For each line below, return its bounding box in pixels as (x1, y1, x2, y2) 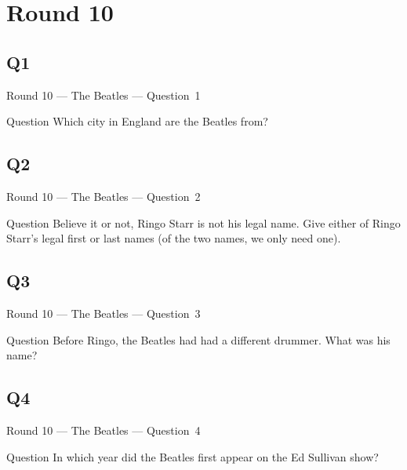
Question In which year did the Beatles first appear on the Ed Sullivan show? (6, 448, 379, 465)
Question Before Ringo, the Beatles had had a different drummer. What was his (6, 331, 391, 348)
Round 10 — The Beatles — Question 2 (6, 188, 201, 204)
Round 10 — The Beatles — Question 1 (6, 86, 201, 103)
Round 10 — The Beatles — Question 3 (6, 304, 201, 321)
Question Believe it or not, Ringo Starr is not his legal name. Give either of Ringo (6, 214, 401, 231)
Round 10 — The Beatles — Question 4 (6, 421, 201, 438)
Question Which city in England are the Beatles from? (6, 113, 268, 129)
